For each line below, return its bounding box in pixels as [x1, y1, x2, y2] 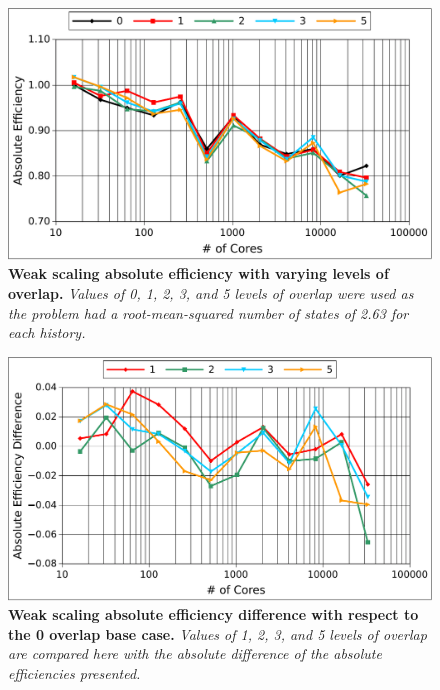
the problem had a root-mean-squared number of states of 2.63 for [8, 302, 409, 323]
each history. [8, 322, 86, 343]
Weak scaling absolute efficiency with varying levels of [8, 263, 389, 284]
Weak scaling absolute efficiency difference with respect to [8, 604, 419, 625]
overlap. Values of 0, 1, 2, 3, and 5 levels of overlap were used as [8, 282, 414, 303]
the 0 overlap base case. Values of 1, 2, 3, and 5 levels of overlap [8, 623, 427, 644]
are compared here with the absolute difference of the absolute [8, 643, 382, 664]
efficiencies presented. [8, 662, 141, 683]
